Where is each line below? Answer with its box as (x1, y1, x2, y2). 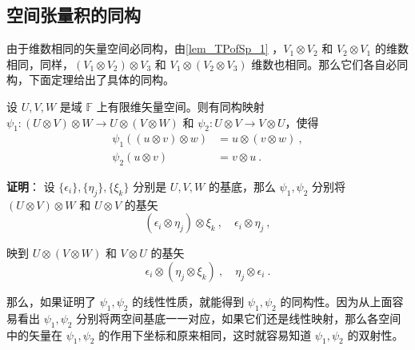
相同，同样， (6, 55, 74, 72)
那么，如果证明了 (6, 293, 96, 310)
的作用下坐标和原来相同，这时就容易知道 (98, 326, 312, 343)
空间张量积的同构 (6, 2, 141, 27)
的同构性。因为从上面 (280, 293, 393, 310)
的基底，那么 (208, 178, 276, 195)
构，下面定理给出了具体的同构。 (6, 71, 174, 88)
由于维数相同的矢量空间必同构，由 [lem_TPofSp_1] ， (6, 40, 284, 57)
